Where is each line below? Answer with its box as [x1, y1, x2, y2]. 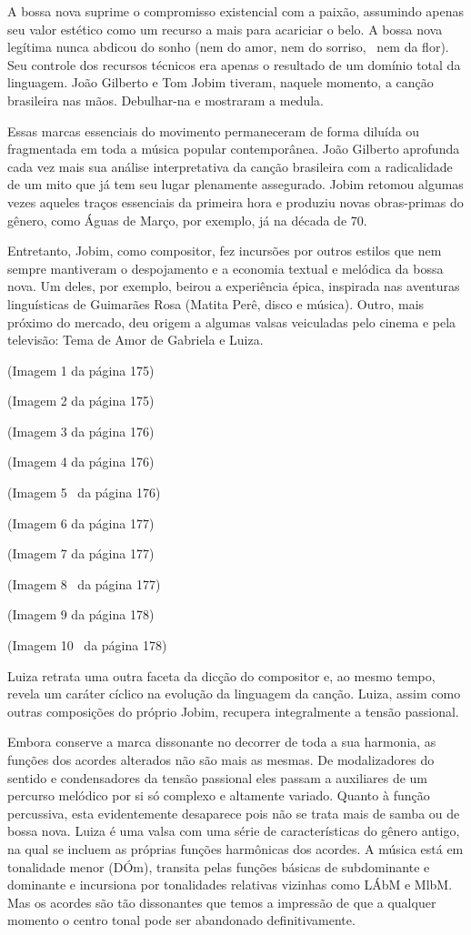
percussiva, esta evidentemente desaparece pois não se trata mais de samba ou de [7, 803, 460, 822]
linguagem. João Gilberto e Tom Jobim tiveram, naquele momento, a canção [7, 73, 434, 92]
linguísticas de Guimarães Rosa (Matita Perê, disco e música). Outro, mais [7, 294, 425, 313]
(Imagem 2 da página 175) [7, 391, 155, 410]
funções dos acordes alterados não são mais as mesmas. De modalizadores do [7, 750, 435, 769]
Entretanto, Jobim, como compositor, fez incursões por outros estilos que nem [7, 241, 442, 260]
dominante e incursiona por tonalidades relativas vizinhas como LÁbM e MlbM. [7, 875, 453, 894]
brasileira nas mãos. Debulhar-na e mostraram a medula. [7, 90, 324, 109]
